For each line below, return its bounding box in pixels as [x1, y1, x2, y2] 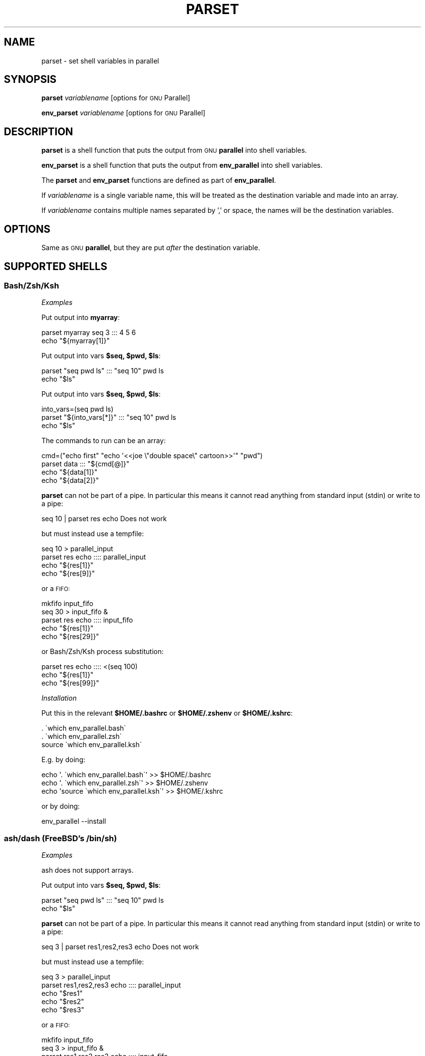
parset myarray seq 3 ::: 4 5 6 [41, 328, 136, 337]
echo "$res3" [41, 1006, 84, 1014]
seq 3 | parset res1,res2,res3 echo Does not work [41, 943, 199, 951]
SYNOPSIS [4, 73, 57, 86]
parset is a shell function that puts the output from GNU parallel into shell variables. [41, 146, 307, 155]
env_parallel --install [41, 817, 106, 826]
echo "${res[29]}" [41, 632, 99, 641]
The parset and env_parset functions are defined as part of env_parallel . [41, 176, 276, 185]
